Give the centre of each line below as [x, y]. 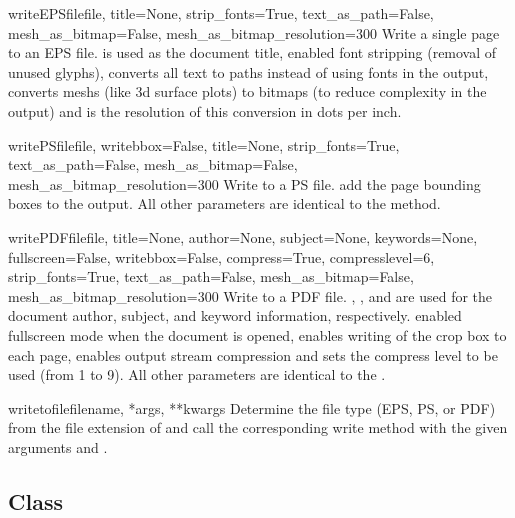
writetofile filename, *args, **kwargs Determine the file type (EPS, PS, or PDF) [252, 407]
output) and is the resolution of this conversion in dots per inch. [205, 110]
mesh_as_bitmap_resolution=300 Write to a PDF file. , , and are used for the [250, 295]
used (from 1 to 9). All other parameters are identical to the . [197, 374]
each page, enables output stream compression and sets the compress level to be [253, 354]
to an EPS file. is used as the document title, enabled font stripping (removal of [252, 52]
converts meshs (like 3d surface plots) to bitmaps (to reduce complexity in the [247, 91]
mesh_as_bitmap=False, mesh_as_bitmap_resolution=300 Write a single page [254, 32]
